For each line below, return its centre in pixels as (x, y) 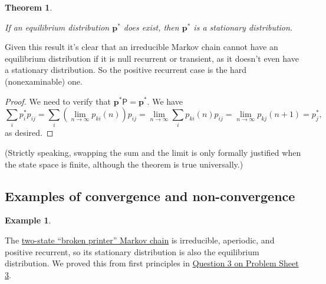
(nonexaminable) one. (44, 81)
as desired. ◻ (29, 133)
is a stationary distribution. (243, 27)
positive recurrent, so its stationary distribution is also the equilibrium (132, 251)
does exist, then (151, 27)
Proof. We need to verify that (58, 101)
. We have (165, 101)
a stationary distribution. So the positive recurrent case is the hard (126, 70)
